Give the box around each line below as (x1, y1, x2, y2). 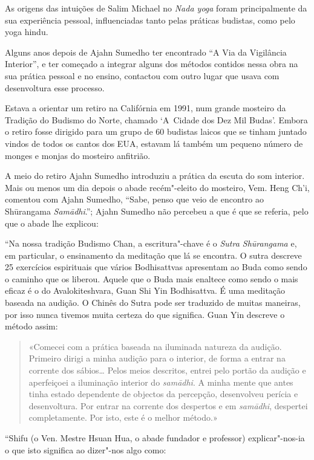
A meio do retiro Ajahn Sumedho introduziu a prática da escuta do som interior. (5, 169, 305, 182)
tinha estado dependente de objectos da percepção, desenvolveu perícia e (28, 387, 298, 400)
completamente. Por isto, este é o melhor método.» (28, 411, 218, 424)
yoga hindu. (5, 25, 48, 38)
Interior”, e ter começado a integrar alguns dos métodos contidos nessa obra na (5, 57, 298, 70)
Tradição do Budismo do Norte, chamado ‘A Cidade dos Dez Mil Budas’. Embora (5, 113, 308, 126)
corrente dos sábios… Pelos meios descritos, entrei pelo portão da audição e (28, 364, 306, 377)
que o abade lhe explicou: (5, 216, 99, 229)
